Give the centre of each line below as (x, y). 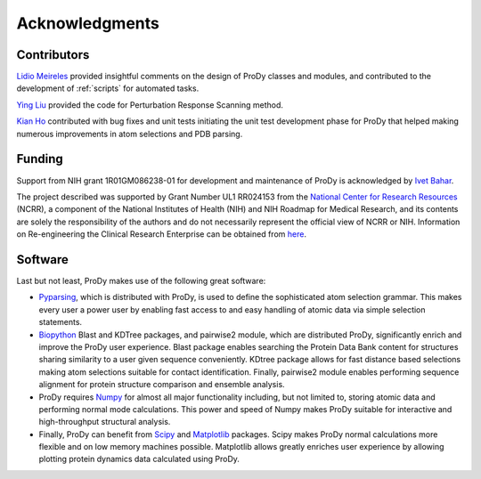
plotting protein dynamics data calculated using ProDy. (139, 459)
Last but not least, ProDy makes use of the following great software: (141, 281)
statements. (61, 322)
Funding (40, 159)
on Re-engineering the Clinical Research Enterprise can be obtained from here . (162, 234)
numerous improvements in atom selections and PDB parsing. (130, 134)
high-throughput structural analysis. (105, 422)
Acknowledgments (88, 23)
